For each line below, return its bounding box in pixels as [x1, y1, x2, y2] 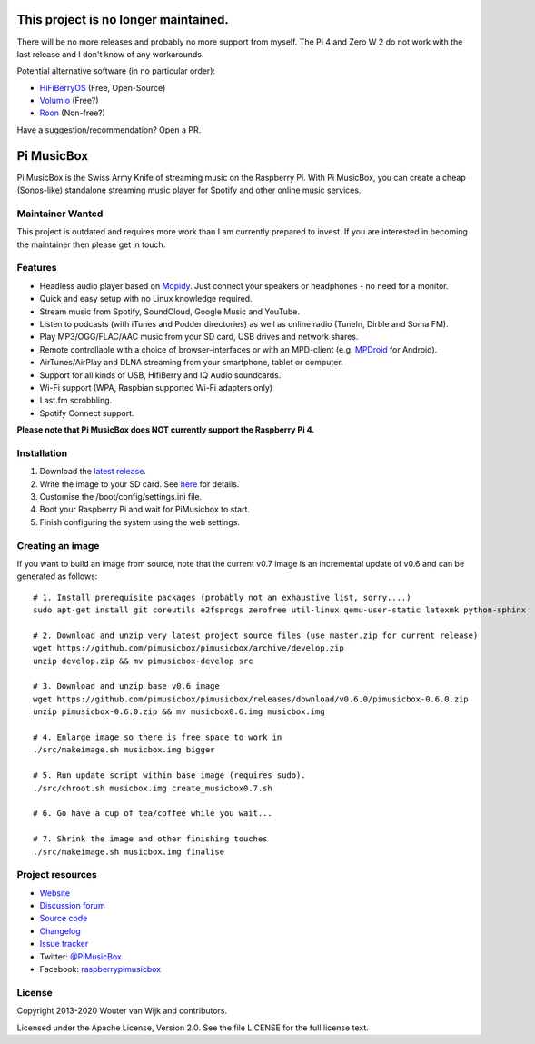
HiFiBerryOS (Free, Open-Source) [39, 82, 166, 93]
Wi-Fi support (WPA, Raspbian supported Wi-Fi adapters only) [39, 382, 272, 393]
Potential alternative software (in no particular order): [16, 65, 216, 76]
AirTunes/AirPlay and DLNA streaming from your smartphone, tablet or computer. [39, 357, 344, 368]
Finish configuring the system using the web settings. [39, 516, 241, 527]
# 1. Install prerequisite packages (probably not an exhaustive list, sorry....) [33, 592, 411, 602]
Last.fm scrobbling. [39, 395, 113, 406]
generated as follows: [16, 571, 98, 582]
